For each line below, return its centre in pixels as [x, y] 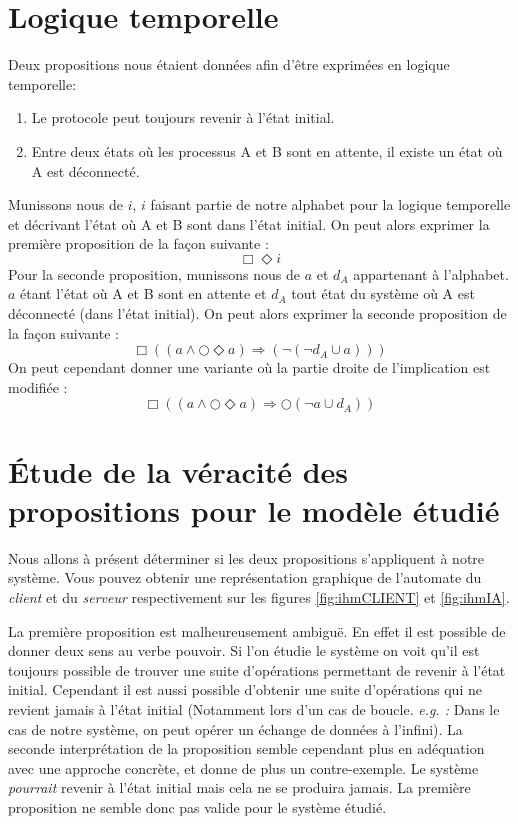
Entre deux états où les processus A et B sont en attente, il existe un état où [267, 150]
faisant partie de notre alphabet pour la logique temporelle [330, 204]
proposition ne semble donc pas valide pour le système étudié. [197, 806]
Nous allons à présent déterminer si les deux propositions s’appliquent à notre [246, 557]
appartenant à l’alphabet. [431, 273]
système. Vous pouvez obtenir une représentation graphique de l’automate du [245, 577]
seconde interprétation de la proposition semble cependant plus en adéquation [246, 748]
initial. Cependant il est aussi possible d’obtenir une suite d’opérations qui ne [245, 689]
